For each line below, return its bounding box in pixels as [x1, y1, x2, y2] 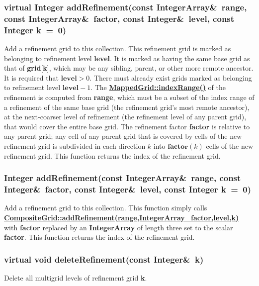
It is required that [4, 72, 59, 83]
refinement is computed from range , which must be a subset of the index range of [4, 92, 255, 102]
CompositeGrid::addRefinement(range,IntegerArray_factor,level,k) [4, 212, 239, 222]
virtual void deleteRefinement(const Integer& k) [4, 253, 204, 265]
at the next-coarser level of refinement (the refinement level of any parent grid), [4, 111, 247, 122]
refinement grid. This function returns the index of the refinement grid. [4, 150, 221, 161]
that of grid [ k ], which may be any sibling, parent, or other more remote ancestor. [4, 63, 254, 73]
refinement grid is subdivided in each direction [4, 141, 146, 151]
